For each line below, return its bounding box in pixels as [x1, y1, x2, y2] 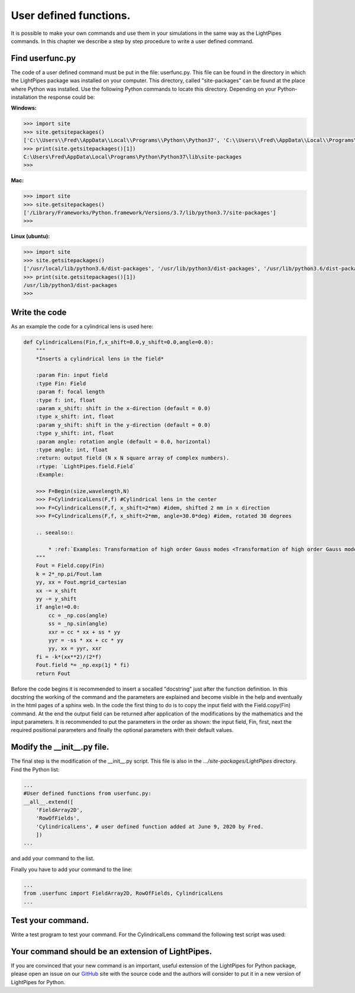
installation [11, 94, 38, 101]
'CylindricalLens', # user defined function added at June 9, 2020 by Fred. [35, 823, 264, 830]
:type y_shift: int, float [35, 430, 115, 437]
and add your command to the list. [11, 855, 95, 862]
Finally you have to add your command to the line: [11, 866, 133, 873]
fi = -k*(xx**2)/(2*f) [35, 653, 102, 660]
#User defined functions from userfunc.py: [23, 790, 152, 797]
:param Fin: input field [35, 372, 108, 379]
